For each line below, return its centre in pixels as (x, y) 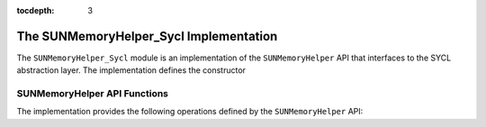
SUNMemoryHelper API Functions (93, 94)
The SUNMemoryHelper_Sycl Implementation (147, 36)
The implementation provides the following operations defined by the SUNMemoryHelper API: (190, 112)
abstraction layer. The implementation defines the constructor (131, 70)
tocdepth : (36, 10)
